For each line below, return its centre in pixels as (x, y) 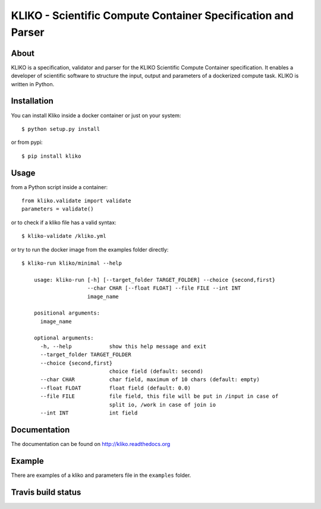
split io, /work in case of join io (163, 405)
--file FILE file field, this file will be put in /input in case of (159, 396)
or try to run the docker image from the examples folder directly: (90, 249)
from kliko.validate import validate (77, 201)
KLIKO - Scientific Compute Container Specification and (152, 15)
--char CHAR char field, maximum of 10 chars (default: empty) (150, 380)
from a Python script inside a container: (59, 187)
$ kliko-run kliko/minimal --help (72, 263)
